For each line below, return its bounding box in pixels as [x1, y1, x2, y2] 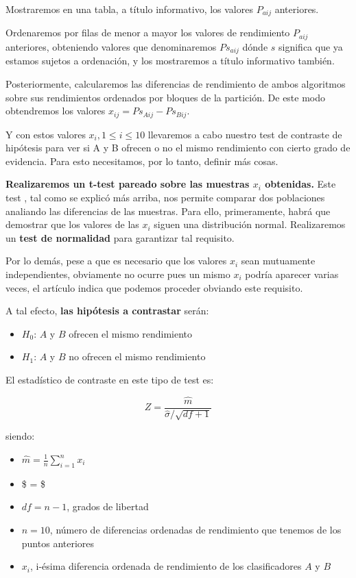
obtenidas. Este [265, 177, 336, 191]
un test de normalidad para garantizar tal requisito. [5, 230, 235, 244]
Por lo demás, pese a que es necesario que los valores [5, 253, 227, 268]
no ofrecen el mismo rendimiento [69, 349, 206, 364]
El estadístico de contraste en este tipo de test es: [5, 372, 214, 386]
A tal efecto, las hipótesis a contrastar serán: [5, 303, 209, 318]
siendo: [5, 429, 35, 443]
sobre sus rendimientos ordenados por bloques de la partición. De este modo [5, 90, 326, 104]
